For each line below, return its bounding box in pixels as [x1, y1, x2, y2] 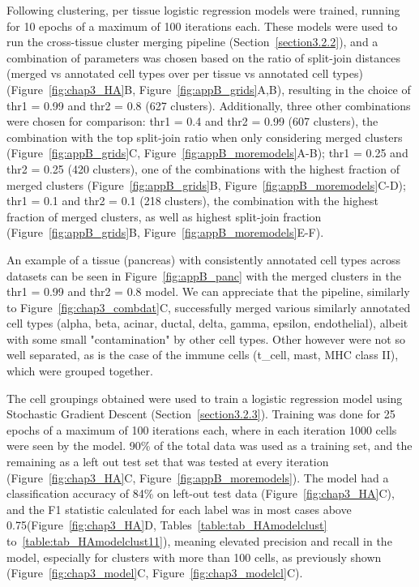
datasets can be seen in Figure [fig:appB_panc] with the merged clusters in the [6, 267, 402, 284]
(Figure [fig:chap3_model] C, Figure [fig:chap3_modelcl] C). [6, 564, 303, 581]
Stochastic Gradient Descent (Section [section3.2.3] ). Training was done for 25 [6, 405, 395, 422]
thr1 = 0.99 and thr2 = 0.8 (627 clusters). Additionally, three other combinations [6, 96, 411, 114]
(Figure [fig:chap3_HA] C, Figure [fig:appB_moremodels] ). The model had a [6, 469, 389, 486]
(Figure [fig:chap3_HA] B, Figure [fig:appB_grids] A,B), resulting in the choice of [6, 80, 411, 97]
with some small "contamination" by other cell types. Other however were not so [6, 330, 405, 347]
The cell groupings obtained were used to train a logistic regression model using [6, 389, 403, 406]
